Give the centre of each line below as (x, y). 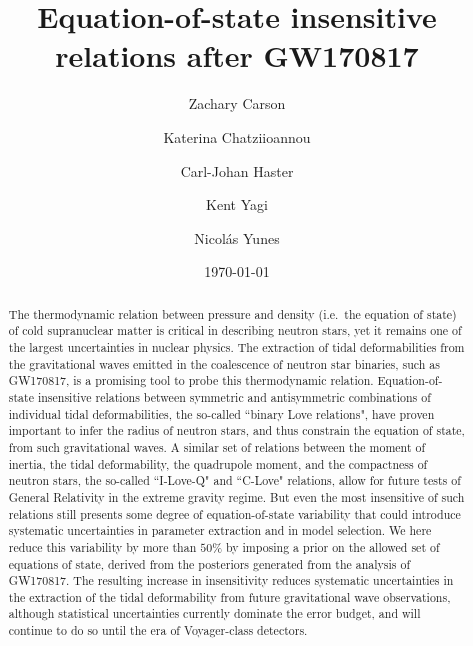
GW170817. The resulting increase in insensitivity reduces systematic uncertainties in (231, 580)
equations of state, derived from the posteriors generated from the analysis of (209, 563)
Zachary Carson (237, 103)
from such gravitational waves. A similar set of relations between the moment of (217, 446)
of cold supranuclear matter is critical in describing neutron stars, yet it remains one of (235, 330)
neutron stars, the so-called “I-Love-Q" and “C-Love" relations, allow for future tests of (234, 480)
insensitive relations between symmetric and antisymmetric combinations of (234, 396)
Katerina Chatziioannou (237, 136)
